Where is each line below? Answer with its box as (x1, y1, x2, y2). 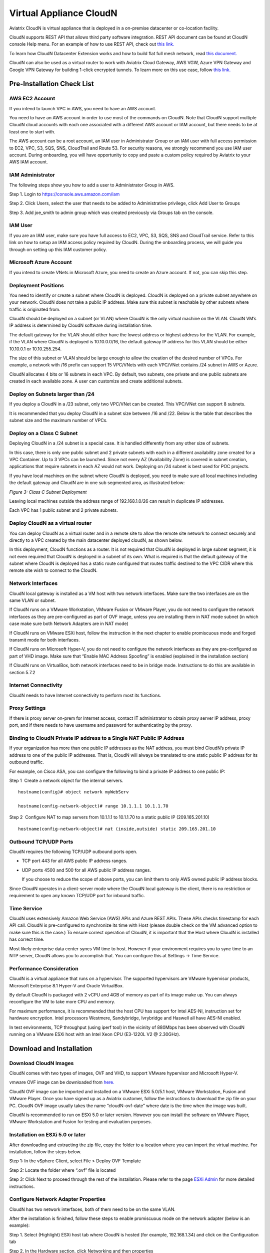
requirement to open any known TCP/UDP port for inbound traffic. (9, 892, 145, 898)
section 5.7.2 (9, 669, 35, 675)
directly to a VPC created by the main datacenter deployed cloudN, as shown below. (9, 537, 183, 543)
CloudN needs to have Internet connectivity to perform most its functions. (9, 692, 161, 698)
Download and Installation (9, 1044, 92, 1053)
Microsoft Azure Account (9, 259, 72, 266)
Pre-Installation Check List (9, 80, 94, 88)
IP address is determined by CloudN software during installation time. (9, 322, 152, 328)
